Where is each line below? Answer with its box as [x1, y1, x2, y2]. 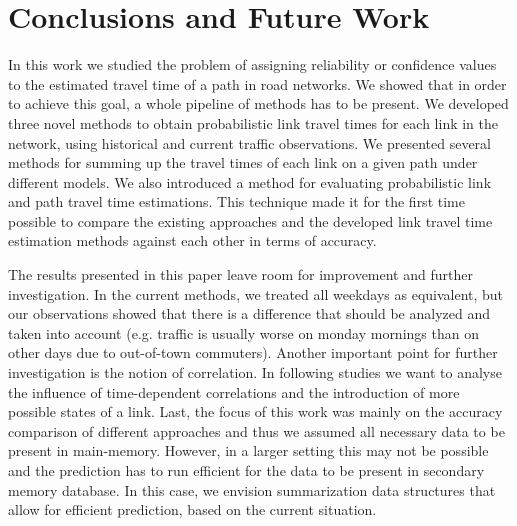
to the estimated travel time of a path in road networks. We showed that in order [8, 73, 507, 94]
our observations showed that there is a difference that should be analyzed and [8, 303, 490, 324]
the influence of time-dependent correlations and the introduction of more [8, 381, 460, 402]
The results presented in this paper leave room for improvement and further [8, 264, 473, 285]
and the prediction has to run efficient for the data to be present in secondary [8, 460, 485, 480]
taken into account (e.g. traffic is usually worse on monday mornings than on [8, 322, 479, 343]
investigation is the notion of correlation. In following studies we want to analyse [8, 362, 502, 383]
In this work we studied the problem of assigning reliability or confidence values [8, 54, 497, 75]
